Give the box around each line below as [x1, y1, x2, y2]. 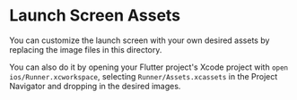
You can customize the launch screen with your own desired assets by [9, 35, 270, 46]
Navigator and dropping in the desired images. [9, 80, 181, 91]
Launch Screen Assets [9, 5, 181, 26]
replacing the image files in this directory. [9, 44, 162, 54]
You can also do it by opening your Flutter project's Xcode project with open [9, 62, 289, 72]
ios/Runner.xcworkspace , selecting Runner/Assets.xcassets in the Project [9, 71, 278, 81]
